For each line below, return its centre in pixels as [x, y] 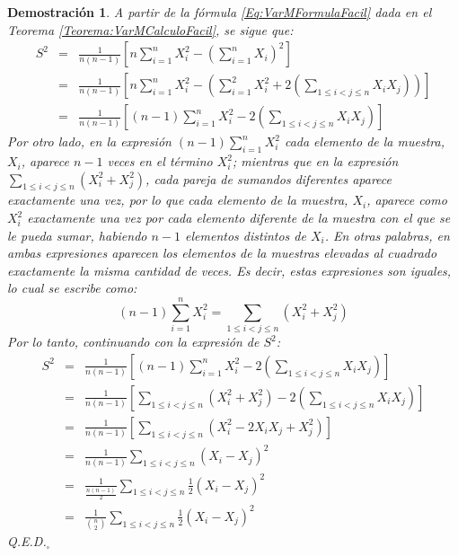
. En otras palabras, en [387, 235]
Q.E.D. [27, 541]
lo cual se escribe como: [72, 288]
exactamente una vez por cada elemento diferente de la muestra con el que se [239, 218]
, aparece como [407, 200]
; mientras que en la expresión [315, 161]
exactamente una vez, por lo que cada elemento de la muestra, [178, 200]
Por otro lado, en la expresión [89, 141]
